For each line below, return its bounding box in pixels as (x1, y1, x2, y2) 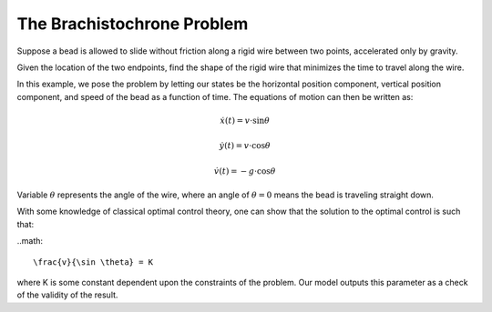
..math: (16, 236, 44, 247)
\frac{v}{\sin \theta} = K (33, 257, 154, 267)
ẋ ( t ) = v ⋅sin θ (220, 115, 271, 126)
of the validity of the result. (16, 289, 118, 300)
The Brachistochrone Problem (16, 14, 249, 34)
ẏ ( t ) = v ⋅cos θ (219, 141, 271, 151)
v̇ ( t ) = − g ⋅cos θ (214, 166, 276, 176)
